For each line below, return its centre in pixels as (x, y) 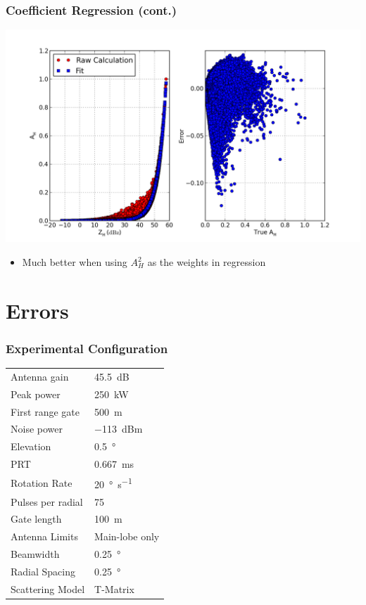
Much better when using (75, 262)
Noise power (37, 429)
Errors (37, 310)
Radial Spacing (43, 571)
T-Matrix (114, 588)
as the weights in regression (207, 262)
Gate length (36, 519)
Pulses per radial (47, 501)
